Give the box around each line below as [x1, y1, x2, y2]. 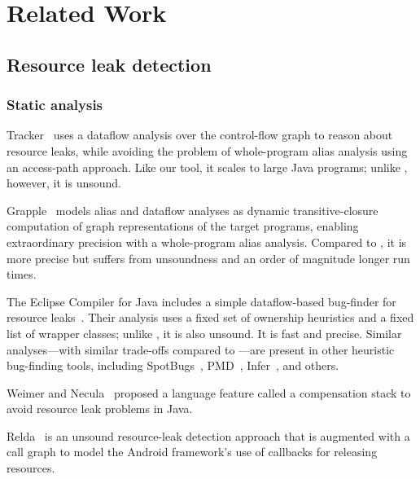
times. [7, 266, 37, 283]
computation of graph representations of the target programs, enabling [7, 218, 359, 235]
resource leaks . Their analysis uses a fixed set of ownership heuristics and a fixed [7, 309, 414, 326]
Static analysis [7, 94, 103, 115]
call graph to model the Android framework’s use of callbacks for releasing [7, 443, 378, 460]
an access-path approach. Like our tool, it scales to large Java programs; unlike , [7, 158, 408, 175]
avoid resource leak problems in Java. [7, 400, 193, 417]
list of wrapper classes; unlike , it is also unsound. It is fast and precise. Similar [7, 324, 402, 341]
